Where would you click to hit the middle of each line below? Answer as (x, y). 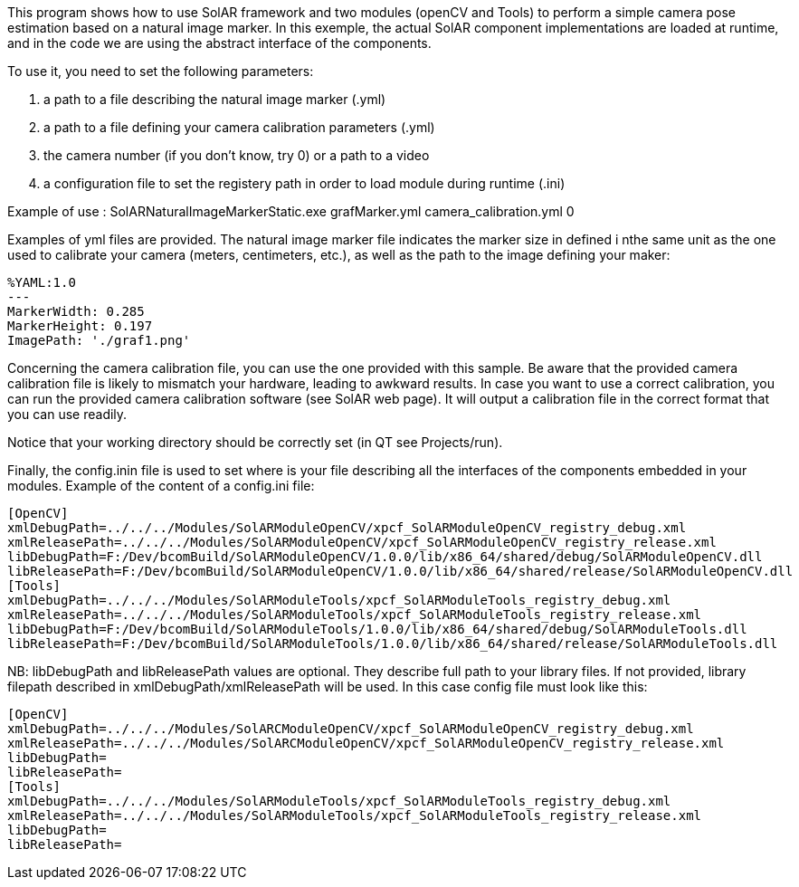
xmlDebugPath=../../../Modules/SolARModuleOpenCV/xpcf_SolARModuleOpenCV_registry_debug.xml (347, 528)
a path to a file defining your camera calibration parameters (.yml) (239, 127)
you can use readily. (67, 414)
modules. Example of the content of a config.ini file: (161, 486)
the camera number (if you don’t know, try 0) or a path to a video (237, 155)
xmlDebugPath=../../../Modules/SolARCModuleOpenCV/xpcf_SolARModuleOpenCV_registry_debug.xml (351, 729)
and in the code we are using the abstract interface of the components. (219, 43)
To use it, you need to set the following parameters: (161, 71)
